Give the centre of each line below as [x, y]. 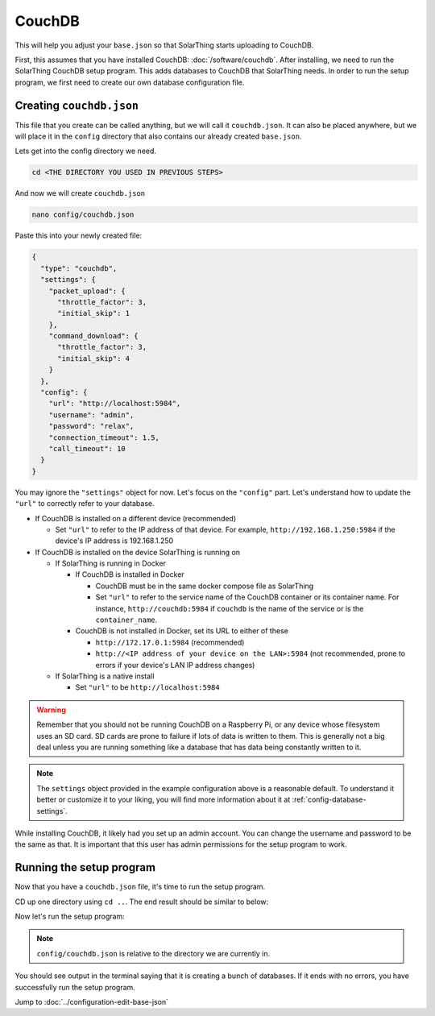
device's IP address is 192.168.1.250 [114, 541]
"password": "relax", [91, 426]
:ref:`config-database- [329, 800]
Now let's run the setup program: [70, 916]
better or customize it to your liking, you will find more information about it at [164, 800]
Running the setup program [85, 867]
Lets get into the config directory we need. [86, 151]
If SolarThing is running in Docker [111, 563]
